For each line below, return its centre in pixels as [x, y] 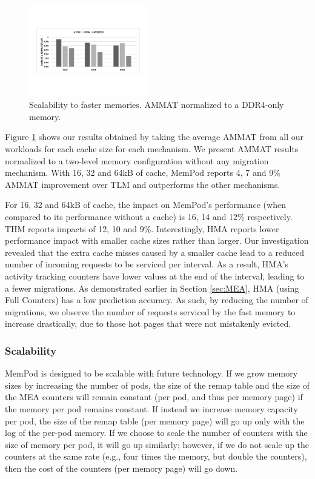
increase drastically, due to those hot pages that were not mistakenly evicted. [148, 323]
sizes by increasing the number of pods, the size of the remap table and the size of [157, 385]
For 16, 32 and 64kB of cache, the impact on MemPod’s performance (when [145, 205]
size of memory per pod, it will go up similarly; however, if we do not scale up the [157, 444]
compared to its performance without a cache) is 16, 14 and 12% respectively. [149, 216]
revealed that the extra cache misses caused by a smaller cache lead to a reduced [154, 252]
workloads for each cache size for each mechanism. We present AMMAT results [152, 149]
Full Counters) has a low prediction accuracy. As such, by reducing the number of [157, 300]
